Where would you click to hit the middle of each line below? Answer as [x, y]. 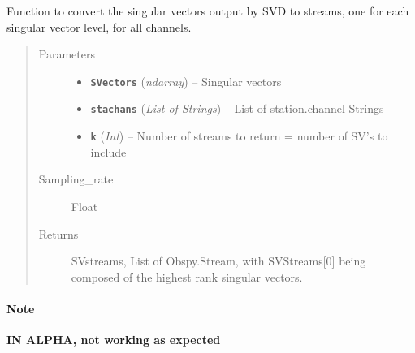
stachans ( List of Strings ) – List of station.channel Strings [237, 108]
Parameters [67, 54]
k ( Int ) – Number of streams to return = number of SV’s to [239, 136]
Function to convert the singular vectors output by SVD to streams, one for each [208, 11]
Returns [58, 233]
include [108, 151]
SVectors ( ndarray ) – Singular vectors [186, 81]
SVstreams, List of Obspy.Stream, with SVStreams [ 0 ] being [218, 261]
